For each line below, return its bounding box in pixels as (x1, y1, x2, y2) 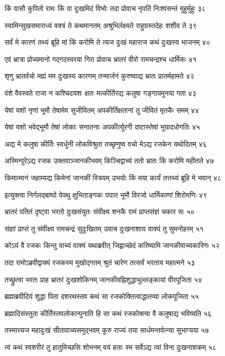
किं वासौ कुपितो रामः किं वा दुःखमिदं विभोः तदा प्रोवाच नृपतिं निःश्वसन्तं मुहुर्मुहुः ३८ (5, 3, 206, 13)
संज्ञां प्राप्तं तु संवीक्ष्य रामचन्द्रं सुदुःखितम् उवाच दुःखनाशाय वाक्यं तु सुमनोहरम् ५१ (5, 223, 204, 233)
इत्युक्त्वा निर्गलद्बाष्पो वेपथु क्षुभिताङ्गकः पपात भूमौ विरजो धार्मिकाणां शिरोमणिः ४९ (5, 189, 207, 200)
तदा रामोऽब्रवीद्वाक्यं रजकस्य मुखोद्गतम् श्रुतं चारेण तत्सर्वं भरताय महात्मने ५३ (5, 257, 195, 267)
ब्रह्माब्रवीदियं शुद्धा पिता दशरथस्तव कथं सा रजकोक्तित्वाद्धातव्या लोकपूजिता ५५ (5, 291, 199, 302)
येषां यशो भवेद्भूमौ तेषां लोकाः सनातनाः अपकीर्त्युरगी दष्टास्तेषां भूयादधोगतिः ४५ (5, 122, 200, 132)
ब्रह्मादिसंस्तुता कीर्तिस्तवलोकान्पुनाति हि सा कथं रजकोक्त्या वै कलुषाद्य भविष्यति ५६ (5, 308, 212, 318)
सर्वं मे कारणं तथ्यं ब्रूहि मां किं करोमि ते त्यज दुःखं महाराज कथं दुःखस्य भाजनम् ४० (5, 37, 210, 47)
